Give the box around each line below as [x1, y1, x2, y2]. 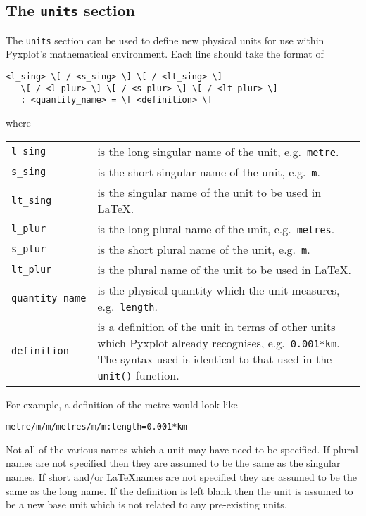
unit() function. [97, 366, 179, 383]
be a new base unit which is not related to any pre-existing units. [6, 497, 287, 512]
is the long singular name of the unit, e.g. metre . [97, 143, 339, 160]
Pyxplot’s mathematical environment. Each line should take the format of [6, 46, 324, 61]
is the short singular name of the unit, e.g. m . [97, 163, 320, 180]
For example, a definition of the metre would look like [6, 396, 238, 411]
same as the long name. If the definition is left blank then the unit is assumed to [6, 483, 353, 498]
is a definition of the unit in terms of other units [97, 318, 336, 335]
